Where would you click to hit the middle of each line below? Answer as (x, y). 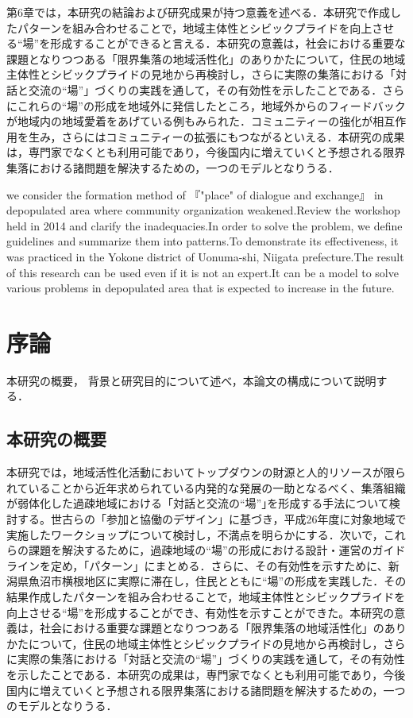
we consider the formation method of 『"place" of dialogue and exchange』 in (195, 194)
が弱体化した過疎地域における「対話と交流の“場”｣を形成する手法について (198, 503)
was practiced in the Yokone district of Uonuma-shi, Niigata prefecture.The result (205, 256)
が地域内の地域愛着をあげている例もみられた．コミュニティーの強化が (190, 121)
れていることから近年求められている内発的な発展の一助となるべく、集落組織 (206, 487)
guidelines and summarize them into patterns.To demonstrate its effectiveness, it (203, 241)
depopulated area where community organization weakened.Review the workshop (203, 210)
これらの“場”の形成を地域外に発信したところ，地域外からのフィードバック (211, 105)
